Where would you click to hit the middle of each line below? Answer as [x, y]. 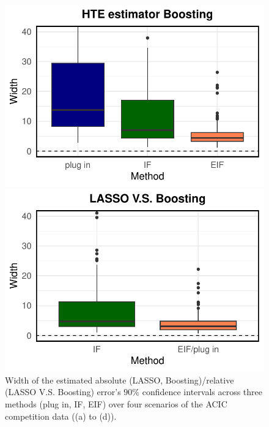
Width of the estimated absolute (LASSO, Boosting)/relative [120, 380]
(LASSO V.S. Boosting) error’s [63, 392]
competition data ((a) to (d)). [61, 416]
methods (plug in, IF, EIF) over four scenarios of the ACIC [116, 403]
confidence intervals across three [202, 392]
